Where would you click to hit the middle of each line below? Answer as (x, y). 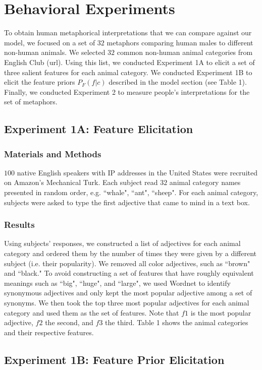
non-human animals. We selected (55, 52)
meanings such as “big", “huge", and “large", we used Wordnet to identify (117, 283)
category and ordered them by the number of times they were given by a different (130, 253)
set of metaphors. (31, 102)
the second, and (69, 322)
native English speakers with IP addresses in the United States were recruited (137, 172)
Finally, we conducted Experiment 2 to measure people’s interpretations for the (127, 91)
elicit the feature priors (40, 82)
